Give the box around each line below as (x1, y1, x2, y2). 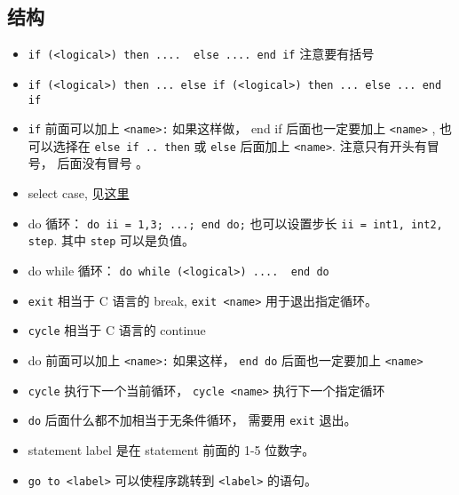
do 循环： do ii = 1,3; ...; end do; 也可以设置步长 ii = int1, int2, (28, 213, 443, 232)
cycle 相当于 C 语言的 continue (28, 321, 206, 339)
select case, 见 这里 (28, 184, 130, 203)
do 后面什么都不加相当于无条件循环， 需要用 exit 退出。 (28, 411, 357, 429)
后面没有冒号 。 (57, 154, 149, 172)
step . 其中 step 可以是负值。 (28, 231, 194, 250)
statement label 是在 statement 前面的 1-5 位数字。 (28, 440, 315, 459)
